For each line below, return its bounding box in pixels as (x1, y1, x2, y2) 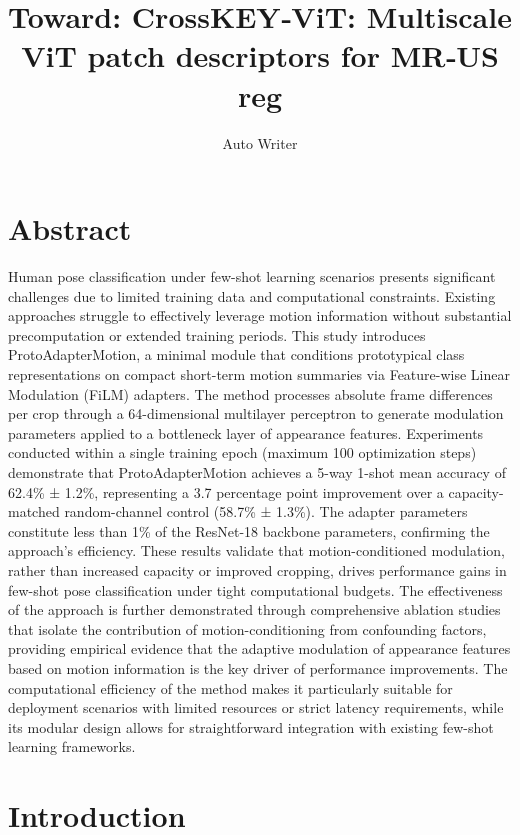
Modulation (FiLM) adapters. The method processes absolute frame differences (8, 383, 493, 404)
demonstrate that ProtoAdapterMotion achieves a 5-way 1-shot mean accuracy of (8, 461, 506, 482)
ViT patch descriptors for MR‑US (21, 35, 499, 76)
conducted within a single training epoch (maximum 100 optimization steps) (8, 442, 477, 463)
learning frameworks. (8, 736, 136, 757)
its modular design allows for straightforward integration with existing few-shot (8, 716, 494, 737)
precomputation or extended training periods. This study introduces (8, 324, 426, 345)
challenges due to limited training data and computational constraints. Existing (8, 285, 496, 306)
